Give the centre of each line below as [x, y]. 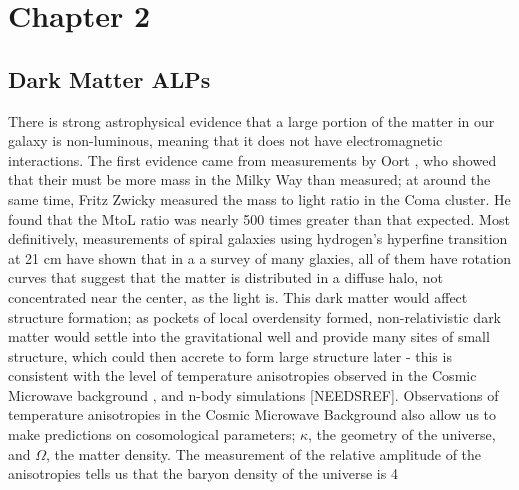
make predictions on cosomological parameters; [152, 434]
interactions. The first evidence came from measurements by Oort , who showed [252, 159]
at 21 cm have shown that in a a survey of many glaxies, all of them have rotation [260, 257]
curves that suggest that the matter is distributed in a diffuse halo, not [225, 277]
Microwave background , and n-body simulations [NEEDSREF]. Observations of [253, 394]
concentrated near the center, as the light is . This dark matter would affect [238, 296]
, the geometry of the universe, [402, 434]
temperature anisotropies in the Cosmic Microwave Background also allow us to [252, 414]
